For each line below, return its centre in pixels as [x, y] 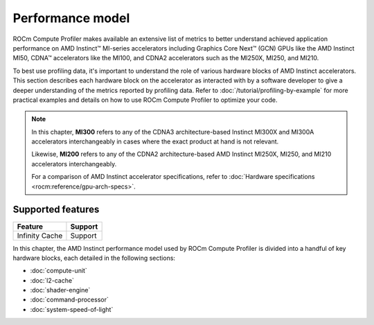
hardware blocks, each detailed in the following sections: [94, 258]
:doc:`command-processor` [69, 300]
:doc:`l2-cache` [52, 280]
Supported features [56, 210]
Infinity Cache [40, 236]
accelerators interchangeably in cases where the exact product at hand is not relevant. [155, 141]
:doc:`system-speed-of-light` [72, 309]
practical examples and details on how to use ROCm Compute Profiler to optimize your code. [145, 100]
